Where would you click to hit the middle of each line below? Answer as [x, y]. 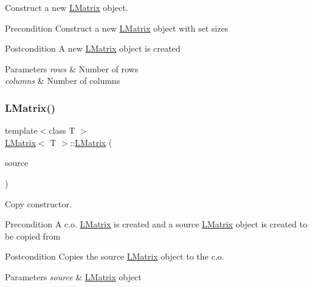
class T [62, 130]
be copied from [33, 236]
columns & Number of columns [63, 81]
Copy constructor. [38, 203]
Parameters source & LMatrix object [73, 276]
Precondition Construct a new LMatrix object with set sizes [117, 28]
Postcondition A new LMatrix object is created [93, 48]
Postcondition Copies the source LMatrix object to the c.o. [115, 256]
